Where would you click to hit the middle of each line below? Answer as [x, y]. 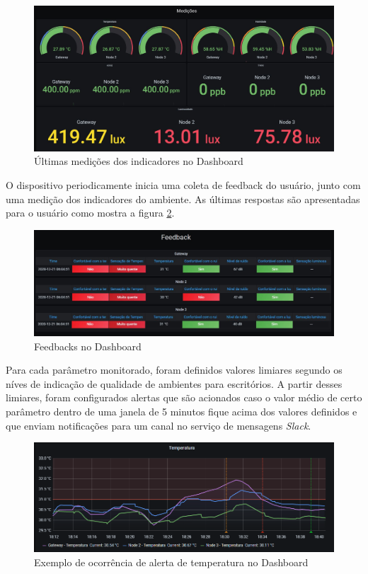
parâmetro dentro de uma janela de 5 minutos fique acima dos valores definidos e [182, 412]
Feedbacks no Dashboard [88, 346]
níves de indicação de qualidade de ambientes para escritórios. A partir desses [174, 383]
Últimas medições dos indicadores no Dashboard [139, 161]
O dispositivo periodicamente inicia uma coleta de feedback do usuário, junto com [183, 184]
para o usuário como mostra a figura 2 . [90, 213]
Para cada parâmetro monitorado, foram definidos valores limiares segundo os [174, 370]
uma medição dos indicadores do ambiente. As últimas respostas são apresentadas [183, 199]
